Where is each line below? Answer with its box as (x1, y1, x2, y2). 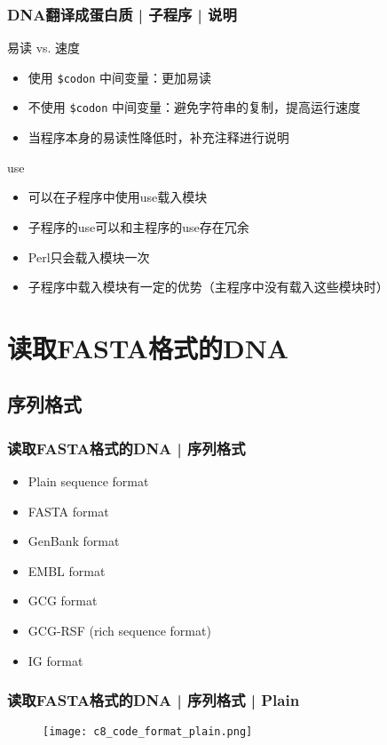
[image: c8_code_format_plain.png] (43, 725, 253, 739)
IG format (28, 651, 83, 669)
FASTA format (28, 501, 109, 520)
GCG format (28, 591, 98, 610)
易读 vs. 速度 (7, 38, 81, 57)
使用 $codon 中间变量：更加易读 (28, 68, 212, 86)
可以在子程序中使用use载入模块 (28, 188, 208, 206)
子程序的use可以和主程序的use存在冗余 (28, 217, 249, 236)
